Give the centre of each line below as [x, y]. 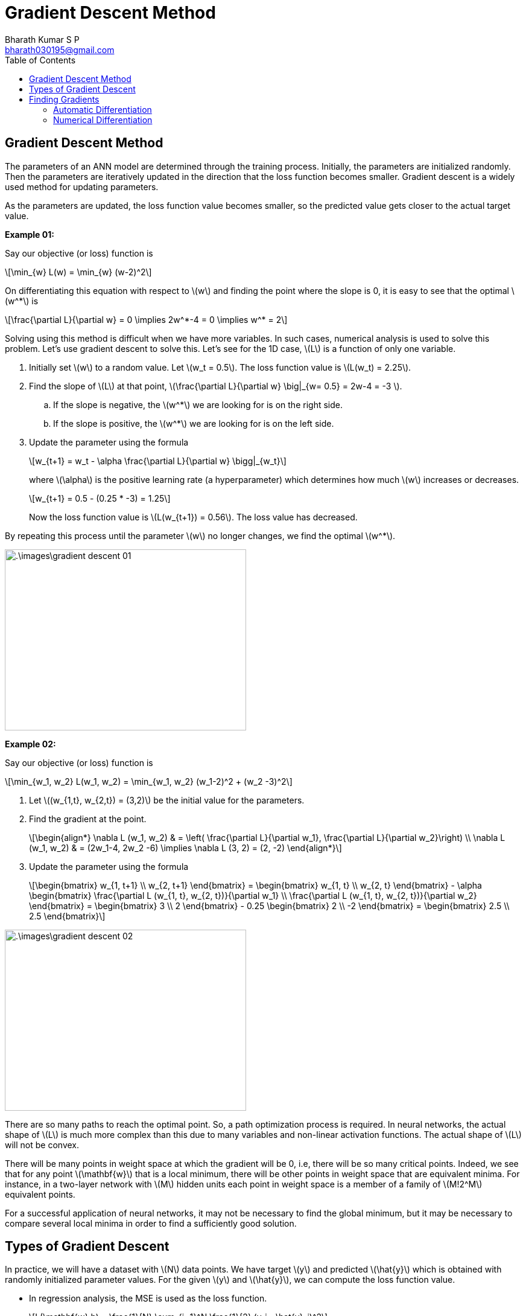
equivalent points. [40, 1194]
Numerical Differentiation [103, 120]
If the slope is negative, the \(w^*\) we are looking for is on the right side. [198, 404]
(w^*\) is [22, 301]
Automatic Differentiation [103, 109]
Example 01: [30, 234]
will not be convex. [42, 1145]
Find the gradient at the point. [88, 819]
